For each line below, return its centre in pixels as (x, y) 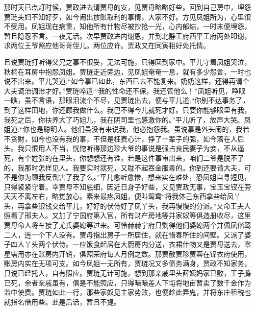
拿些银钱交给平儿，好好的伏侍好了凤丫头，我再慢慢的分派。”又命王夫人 (138, 205)
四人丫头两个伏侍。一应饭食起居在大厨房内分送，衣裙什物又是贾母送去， (127, 244)
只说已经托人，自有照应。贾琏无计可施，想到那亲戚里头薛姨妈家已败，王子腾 (127, 273)
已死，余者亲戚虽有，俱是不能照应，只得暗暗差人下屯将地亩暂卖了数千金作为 (127, 282)
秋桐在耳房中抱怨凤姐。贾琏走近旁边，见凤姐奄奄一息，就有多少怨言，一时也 (127, 71)
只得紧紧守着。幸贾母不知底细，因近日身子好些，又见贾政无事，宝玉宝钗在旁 (127, 186)
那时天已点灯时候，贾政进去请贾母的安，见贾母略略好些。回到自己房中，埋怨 (127, 7)
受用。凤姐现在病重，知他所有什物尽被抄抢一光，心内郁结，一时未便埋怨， (131, 26)
